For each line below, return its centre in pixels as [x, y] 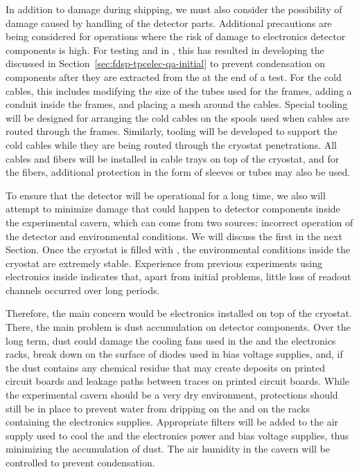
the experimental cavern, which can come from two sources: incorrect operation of [179, 222]
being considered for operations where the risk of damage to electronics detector [176, 36]
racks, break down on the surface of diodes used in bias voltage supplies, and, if [174, 354]
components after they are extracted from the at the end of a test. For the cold [174, 76]
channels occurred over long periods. [83, 290]
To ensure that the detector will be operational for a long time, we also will [166, 195]
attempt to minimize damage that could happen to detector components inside [173, 209]
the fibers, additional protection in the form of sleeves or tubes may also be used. [178, 172]
